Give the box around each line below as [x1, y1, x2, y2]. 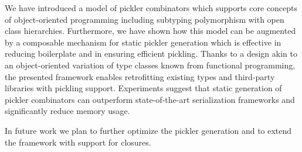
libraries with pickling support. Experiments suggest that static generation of [5, 82, 282, 94]
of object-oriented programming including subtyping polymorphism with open [5, 13, 284, 25]
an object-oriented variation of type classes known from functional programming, [5, 58, 296, 71]
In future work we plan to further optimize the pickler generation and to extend [5, 124, 292, 136]
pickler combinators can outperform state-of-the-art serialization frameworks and [5, 93, 295, 105]
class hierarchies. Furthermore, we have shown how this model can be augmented [5, 25, 296, 37]
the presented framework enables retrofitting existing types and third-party [5, 70, 275, 82]
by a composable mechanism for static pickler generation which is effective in [5, 36, 281, 48]
